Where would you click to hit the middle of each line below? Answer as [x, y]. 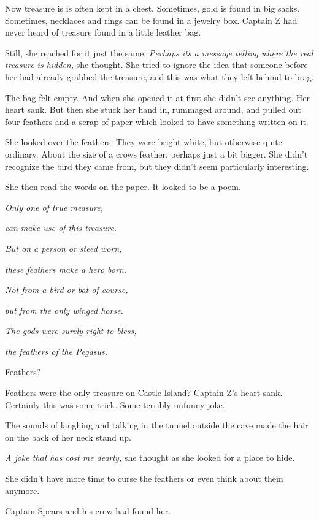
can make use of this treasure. [61, 228]
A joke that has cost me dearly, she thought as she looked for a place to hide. [150, 458]
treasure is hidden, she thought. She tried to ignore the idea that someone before [156, 65]
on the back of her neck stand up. [68, 437]
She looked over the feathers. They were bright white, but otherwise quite [144, 142]
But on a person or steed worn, [63, 248]
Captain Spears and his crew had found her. [88, 511]
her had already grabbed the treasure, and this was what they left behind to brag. [159, 76]
